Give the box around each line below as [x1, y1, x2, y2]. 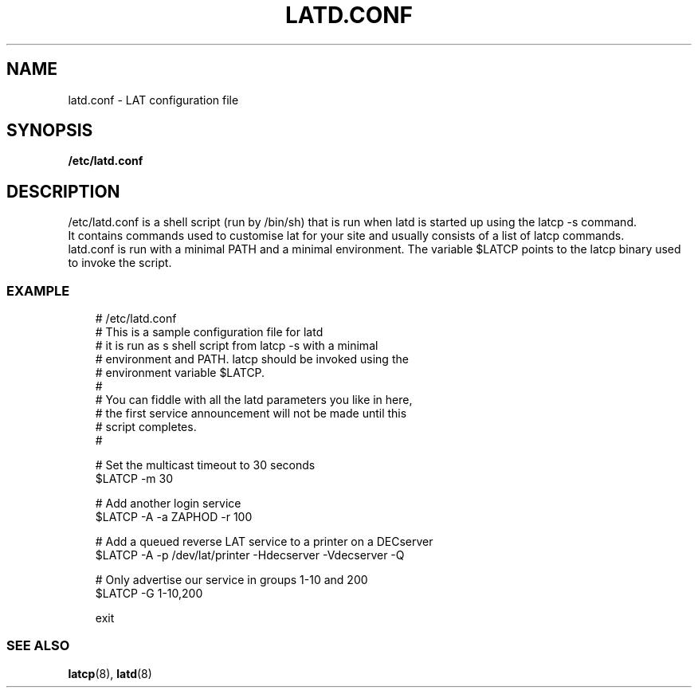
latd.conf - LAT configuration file [68, 92, 239, 107]
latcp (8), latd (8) [68, 666, 152, 680]
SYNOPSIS [6, 120, 93, 141]
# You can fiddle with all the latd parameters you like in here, [95, 393, 413, 407]
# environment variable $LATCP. [95, 366, 265, 380]
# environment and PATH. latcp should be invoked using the [95, 352, 409, 367]
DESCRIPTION [6, 181, 120, 202]
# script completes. [95, 420, 197, 434]
